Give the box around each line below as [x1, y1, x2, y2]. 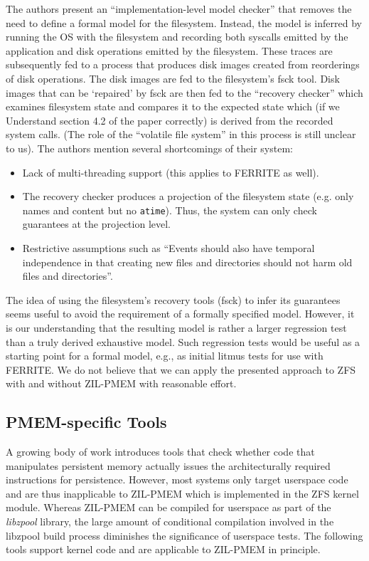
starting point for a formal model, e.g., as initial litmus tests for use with [6, 348, 323, 363]
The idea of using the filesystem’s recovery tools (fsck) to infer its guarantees [6, 292, 341, 307]
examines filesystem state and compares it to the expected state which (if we [6, 99, 340, 114]
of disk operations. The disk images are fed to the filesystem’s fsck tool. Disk [6, 70, 340, 85]
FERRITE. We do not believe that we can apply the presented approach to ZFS [6, 362, 356, 377]
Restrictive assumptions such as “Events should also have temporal [22, 240, 315, 255]
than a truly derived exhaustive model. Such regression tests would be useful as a [6, 334, 360, 349]
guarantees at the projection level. [22, 216, 171, 231]
